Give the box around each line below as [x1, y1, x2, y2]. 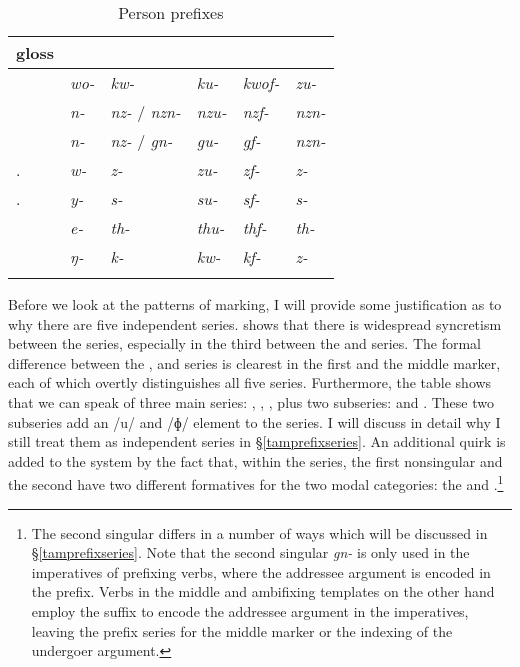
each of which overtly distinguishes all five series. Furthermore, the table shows [8, 372, 492, 393]
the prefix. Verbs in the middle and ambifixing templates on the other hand [31, 581, 495, 602]
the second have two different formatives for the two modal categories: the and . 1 [8, 471, 504, 494]
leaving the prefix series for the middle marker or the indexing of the [31, 620, 453, 641]
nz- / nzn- [110, 100, 181, 123]
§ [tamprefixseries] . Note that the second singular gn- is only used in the [31, 542, 470, 563]
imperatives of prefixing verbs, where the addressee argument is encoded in [31, 561, 491, 582]
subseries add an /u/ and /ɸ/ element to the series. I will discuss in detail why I [8, 411, 501, 432]
